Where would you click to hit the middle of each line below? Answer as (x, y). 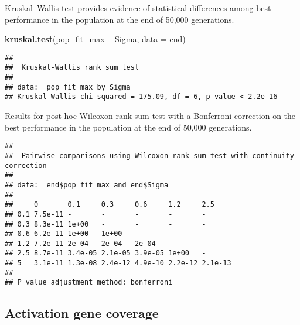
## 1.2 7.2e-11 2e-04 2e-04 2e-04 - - (105, 243)
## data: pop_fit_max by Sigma (68, 87)
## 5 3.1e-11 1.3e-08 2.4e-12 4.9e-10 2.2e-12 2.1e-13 (118, 263)
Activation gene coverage (82, 313)
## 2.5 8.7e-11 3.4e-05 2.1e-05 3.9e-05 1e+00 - (105, 253)
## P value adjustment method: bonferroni (89, 283)
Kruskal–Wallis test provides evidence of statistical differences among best (138, 8)
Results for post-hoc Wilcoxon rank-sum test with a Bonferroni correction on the (150, 116)
